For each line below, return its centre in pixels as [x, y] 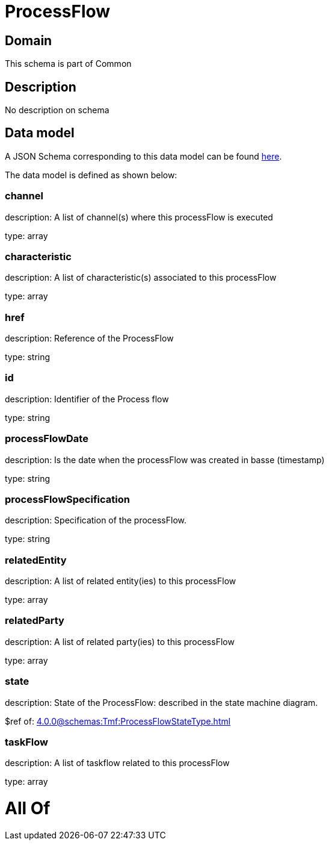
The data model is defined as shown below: [91, 175]
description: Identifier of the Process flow [87, 399]
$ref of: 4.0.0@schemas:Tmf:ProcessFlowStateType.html [118, 721]
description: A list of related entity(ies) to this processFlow [121, 581]
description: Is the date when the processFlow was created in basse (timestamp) [165, 460]
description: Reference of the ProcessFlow [89, 338]
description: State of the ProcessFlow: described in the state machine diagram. [161, 702]
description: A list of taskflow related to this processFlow [117, 763]
